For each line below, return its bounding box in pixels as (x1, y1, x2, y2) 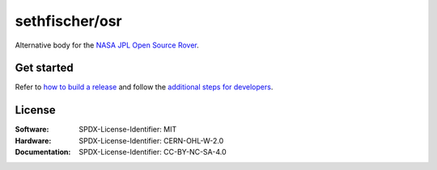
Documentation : (15, 147, 71, 157)
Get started (15, 61, 74, 75)
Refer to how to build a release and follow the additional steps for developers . (15, 82, 274, 92)
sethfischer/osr (15, 12, 123, 30)
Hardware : (15, 135, 52, 145)
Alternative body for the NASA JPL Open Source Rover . (15, 40, 200, 50)
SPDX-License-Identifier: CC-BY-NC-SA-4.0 (78, 147, 227, 157)
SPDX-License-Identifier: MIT (78, 125, 177, 135)
